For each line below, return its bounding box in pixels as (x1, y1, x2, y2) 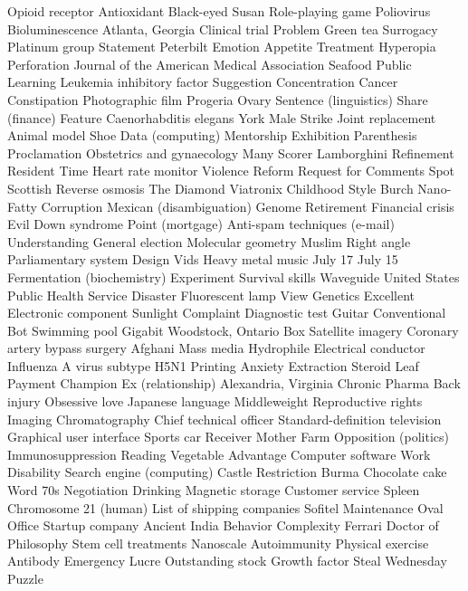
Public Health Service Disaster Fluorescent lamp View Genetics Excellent (7, 285, 415, 304)
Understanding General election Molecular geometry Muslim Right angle (7, 232, 411, 251)
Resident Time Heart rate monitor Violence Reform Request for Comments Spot (7, 161, 455, 180)
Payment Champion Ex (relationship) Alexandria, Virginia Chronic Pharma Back (7, 374, 461, 393)
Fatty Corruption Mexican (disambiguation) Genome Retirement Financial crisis (7, 196, 454, 215)
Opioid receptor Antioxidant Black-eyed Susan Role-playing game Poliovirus (7, 2, 431, 20)
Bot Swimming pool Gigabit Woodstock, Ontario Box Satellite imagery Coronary (7, 320, 459, 339)
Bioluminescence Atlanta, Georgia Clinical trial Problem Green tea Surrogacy (7, 19, 438, 38)
